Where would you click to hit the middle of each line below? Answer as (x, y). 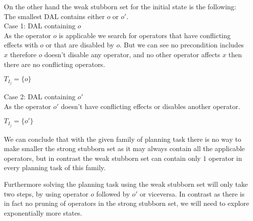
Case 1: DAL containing (40, 26)
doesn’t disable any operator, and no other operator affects (132, 54)
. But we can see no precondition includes (182, 45)
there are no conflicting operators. (55, 64)
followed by (113, 193)
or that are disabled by (80, 45)
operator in (225, 158)
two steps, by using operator (46, 193)
